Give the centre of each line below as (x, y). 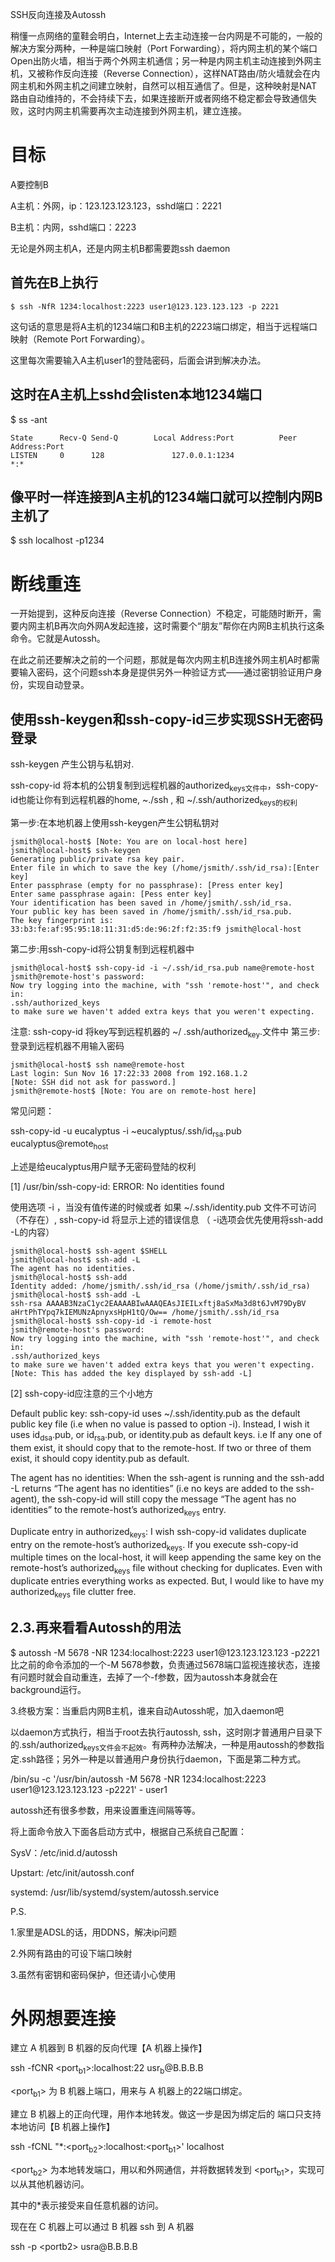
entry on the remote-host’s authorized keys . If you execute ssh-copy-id (154, 1545)
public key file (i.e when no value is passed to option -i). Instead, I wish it (160, 1424)
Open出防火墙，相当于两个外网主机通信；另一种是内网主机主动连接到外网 (161, 61)
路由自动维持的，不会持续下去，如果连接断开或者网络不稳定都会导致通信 (159, 98)
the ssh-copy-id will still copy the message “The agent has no (169, 1499)
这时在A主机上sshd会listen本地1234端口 (136, 394)
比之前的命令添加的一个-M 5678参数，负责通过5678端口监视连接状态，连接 (165, 1664)
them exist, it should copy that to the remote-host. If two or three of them (161, 1447)
